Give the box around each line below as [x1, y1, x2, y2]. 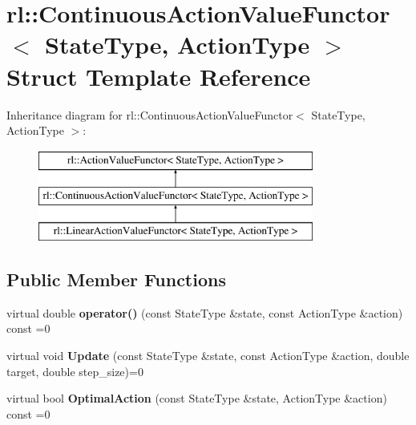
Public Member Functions [6, 267, 226, 292]
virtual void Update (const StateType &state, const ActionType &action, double [6, 347, 410, 364]
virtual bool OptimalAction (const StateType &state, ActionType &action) [6, 390, 387, 407]
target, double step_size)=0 [6, 362, 143, 379]
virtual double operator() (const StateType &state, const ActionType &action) [6, 304, 403, 321]
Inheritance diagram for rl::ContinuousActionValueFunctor [6, 106, 293, 123]
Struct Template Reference [6, 59, 311, 92]
